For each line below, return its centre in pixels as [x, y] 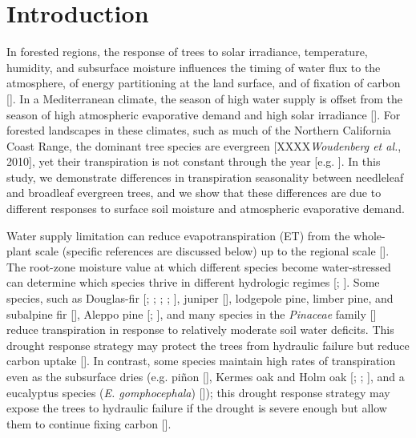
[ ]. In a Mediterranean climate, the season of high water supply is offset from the [205, 98]
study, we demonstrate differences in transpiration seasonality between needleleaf [205, 177]
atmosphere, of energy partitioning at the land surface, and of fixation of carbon [204, 83]
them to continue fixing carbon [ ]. [89, 423]
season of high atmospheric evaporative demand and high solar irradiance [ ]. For [204, 114]
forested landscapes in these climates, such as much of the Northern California [199, 130]
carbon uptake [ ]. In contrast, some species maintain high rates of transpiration [201, 361]
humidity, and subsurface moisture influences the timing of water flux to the [194, 67]
